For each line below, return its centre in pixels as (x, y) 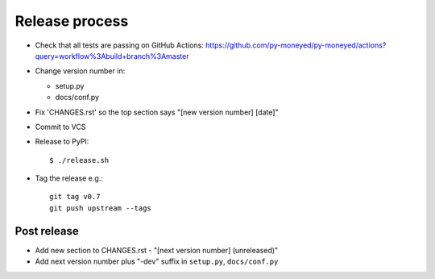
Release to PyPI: (62, 142)
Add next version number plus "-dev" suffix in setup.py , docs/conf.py (157, 261)
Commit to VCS (60, 127)
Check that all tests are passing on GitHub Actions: (120, 45)
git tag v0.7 (75, 197)
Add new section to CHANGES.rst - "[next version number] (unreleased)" (157, 250)
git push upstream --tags (101, 208)
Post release (47, 231)
